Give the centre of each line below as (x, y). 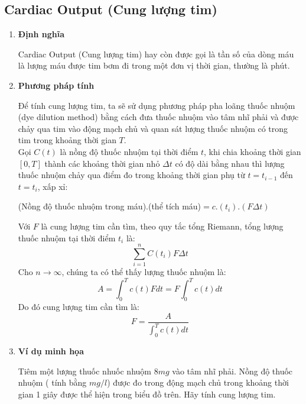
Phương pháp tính (56, 85)
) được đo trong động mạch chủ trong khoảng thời (198, 382)
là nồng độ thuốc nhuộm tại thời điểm (129, 151)
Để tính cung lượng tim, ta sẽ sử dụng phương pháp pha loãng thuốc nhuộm (157, 105)
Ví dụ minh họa (51, 350)
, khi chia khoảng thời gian (253, 151)
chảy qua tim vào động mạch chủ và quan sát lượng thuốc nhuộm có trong (153, 128)
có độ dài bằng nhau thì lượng (230, 163)
